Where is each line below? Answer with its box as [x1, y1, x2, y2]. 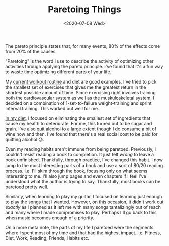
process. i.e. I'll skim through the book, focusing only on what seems [5, 168, 148, 174]
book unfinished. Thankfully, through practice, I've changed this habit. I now [5, 157, 163, 163]
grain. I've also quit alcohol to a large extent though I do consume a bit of [5, 126, 157, 132]
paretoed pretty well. [5, 184, 49, 190]
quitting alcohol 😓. [5, 136, 44, 142]
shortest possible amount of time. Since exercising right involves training [5, 89, 156, 95]
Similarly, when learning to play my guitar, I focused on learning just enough [5, 193, 162, 199]
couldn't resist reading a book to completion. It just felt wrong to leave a [5, 151, 154, 157]
